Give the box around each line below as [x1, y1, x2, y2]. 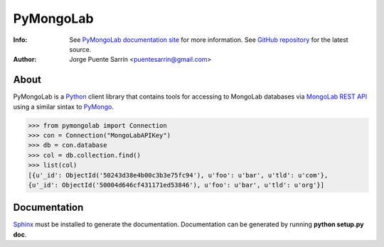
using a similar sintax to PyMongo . [13, 102, 114, 111]
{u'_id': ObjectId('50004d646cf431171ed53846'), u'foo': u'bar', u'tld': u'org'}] [28, 181, 325, 189]
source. [69, 45, 92, 53]
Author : [13, 55, 37, 64]
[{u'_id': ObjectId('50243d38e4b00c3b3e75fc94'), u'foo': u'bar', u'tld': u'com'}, [28, 171, 329, 179]
